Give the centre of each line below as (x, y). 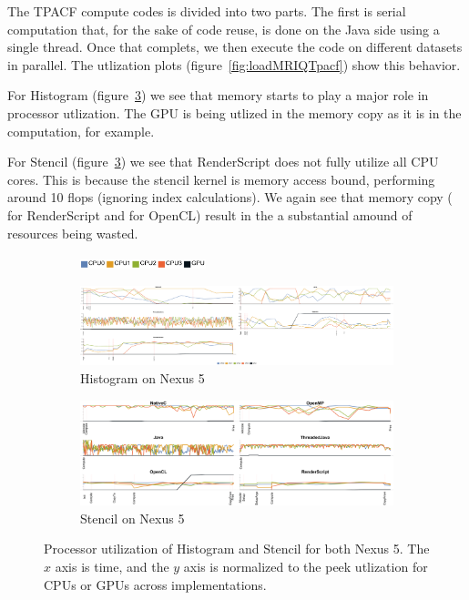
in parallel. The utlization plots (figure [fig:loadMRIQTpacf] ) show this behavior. (234, 64)
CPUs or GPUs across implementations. (155, 584)
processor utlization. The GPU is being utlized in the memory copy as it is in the (234, 112)
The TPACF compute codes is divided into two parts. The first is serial (207, 11)
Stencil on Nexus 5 (133, 518)
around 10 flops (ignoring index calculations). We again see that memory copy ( (230, 197)
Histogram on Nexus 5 (143, 377)
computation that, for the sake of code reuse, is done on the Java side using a (224, 29)
